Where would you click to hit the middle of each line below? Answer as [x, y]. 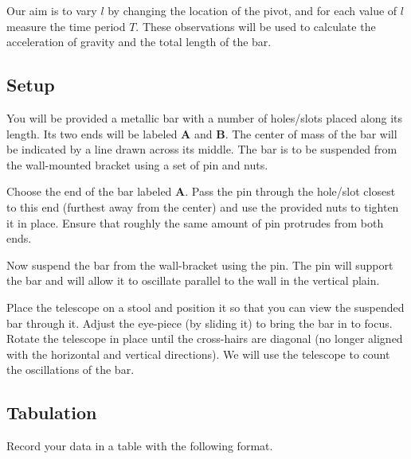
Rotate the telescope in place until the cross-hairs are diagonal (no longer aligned [205, 338]
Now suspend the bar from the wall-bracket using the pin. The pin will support [200, 265]
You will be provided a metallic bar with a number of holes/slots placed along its [205, 117]
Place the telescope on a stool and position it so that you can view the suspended [205, 307]
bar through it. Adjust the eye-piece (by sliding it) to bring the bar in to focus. [200, 323]
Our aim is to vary [52, 10]
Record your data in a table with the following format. [140, 446]
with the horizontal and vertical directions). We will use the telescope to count [198, 354]
